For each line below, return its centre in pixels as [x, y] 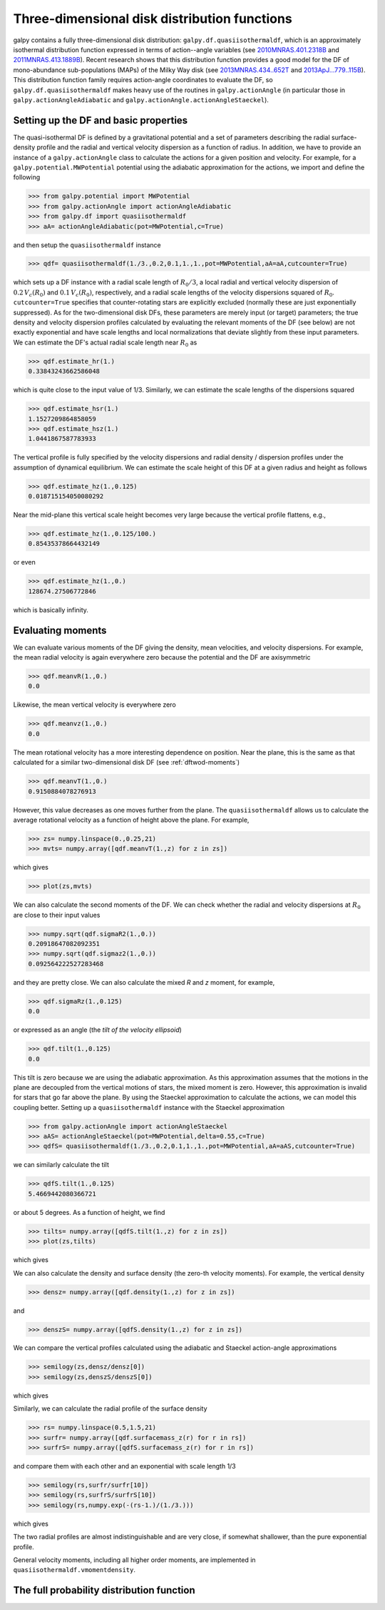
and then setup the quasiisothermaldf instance [87, 245]
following [27, 177]
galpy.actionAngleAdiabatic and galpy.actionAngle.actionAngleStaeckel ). [141, 99]
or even [24, 562]
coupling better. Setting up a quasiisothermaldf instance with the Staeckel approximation [149, 1107]
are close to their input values [57, 915]
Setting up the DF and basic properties [101, 120]
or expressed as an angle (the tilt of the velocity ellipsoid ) [97, 1030]
